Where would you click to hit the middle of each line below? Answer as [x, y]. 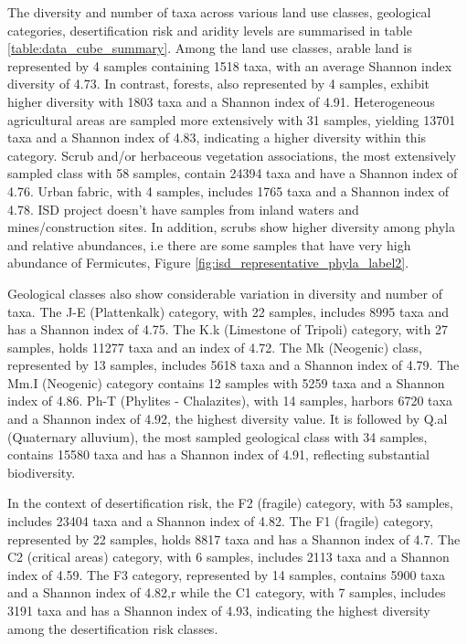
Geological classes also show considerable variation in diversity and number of [225, 293]
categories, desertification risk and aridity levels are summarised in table [210, 30]
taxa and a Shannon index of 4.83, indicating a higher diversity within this [217, 137]
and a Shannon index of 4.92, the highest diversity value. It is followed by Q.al [228, 419]
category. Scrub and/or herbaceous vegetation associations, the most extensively [232, 155]
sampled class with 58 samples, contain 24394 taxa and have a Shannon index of [233, 173]
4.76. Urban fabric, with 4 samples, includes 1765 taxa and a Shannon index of [228, 190]
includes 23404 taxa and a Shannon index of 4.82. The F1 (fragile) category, [220, 521]
